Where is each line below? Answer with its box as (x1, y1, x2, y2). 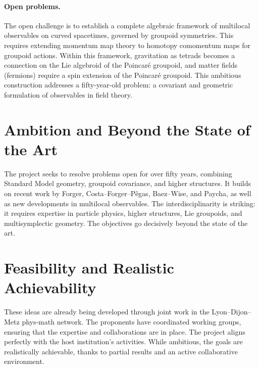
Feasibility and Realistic (4, 257, 174, 278)
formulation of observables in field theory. (4, 89, 132, 100)
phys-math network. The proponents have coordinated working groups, (22, 316, 241, 327)
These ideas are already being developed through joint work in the (4, 306, 210, 317)
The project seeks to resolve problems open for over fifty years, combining (4, 168, 232, 178)
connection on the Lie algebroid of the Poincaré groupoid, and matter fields (4, 60, 238, 70)
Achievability (4, 277, 96, 298)
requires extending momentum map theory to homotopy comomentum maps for (4, 39, 250, 50)
